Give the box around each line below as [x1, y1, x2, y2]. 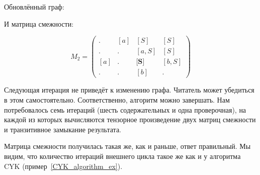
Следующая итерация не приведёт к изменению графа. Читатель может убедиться [4, 84, 254, 95]
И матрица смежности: [4, 18, 74, 29]
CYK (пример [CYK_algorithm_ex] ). [4, 160, 123, 171]
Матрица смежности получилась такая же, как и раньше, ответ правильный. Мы [4, 141, 251, 151]
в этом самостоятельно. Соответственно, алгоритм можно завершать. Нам [4, 94, 230, 105]
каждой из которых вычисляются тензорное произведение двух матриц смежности [4, 114, 256, 125]
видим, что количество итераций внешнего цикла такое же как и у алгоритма [4, 150, 241, 161]
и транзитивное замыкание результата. [4, 124, 121, 134]
